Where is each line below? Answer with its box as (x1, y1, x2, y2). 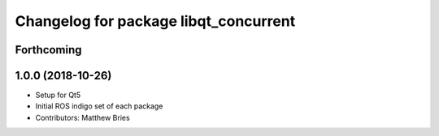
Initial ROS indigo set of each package (35, 101, 163, 111)
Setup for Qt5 (35, 90, 81, 100)
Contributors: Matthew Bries (35, 113, 130, 122)
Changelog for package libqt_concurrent (15, 12, 296, 30)
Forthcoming (15, 43, 82, 57)
